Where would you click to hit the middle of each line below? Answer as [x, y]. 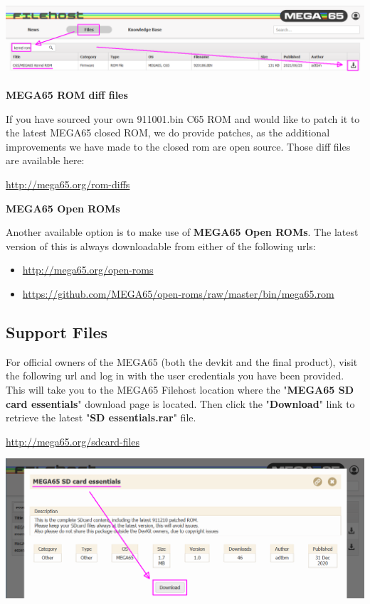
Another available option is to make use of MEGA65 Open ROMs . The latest [182, 232]
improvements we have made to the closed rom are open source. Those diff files [178, 146]
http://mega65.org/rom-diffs [68, 184]
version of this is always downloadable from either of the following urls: [161, 246]
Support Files [57, 331]
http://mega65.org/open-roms [88, 270]
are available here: [45, 160]
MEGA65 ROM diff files [67, 95]
